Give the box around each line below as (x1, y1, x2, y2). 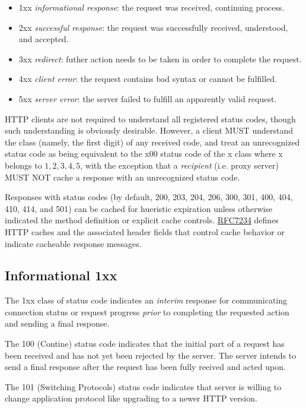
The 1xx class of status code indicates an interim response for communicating (5, 294, 288, 306)
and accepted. (18, 33, 69, 45)
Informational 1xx (5, 266, 117, 284)
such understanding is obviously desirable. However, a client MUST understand (5, 124, 293, 137)
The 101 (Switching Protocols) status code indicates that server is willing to (5, 380, 282, 393)
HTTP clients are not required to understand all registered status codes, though (5, 112, 296, 125)
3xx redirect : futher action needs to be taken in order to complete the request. (18, 52, 302, 65)
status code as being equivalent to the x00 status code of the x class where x (5, 147, 283, 160)
